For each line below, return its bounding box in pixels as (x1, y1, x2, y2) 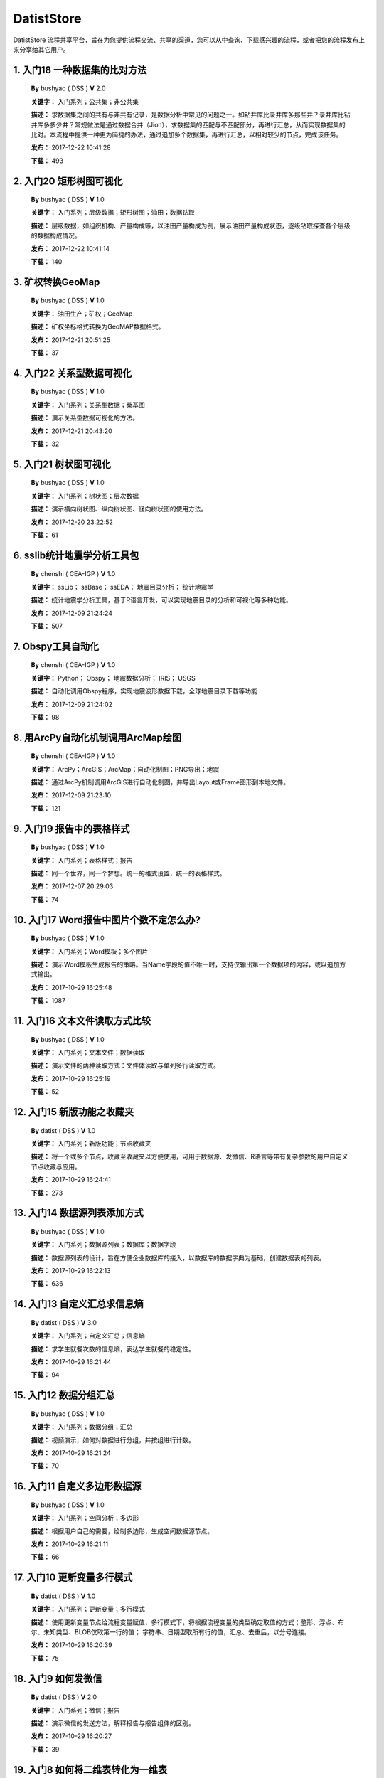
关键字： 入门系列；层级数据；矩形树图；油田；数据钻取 (31, 208, 195, 217)
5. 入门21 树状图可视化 (13, 458, 112, 470)
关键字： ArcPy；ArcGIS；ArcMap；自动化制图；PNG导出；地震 (31, 765, 220, 773)
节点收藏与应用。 (31, 1162, 81, 1171)
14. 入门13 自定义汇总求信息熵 (13, 1298, 144, 1310)
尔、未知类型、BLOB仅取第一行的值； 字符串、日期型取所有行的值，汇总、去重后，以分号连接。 (31, 1627, 311, 1636)
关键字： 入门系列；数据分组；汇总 (31, 1422, 133, 1431)
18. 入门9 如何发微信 (13, 1672, 102, 1685)
